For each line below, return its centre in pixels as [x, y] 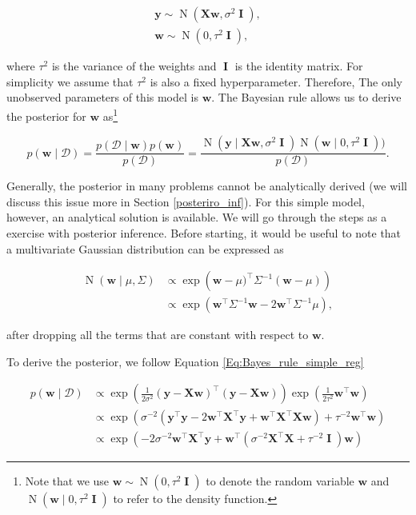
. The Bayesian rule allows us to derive [306, 97]
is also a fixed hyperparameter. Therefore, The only [276, 81]
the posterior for [46, 116]
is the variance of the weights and [134, 66]
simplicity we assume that [70, 81]
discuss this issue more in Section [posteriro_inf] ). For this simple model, [186, 201]
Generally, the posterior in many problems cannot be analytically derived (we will [207, 186]
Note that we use [67, 481]
